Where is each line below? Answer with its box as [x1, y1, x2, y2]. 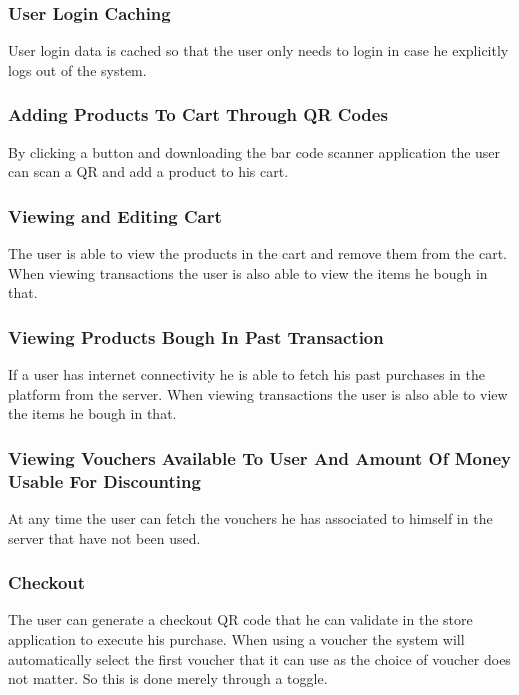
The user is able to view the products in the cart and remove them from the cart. [8, 243, 507, 264]
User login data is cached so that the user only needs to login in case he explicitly [8, 40, 509, 61]
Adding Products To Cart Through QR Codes [8, 102, 388, 127]
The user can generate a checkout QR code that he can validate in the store [8, 609, 473, 630]
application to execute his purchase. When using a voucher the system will [8, 628, 465, 649]
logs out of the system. [8, 59, 147, 80]
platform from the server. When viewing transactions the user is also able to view [8, 383, 508, 404]
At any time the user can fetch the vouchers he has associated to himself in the [8, 507, 493, 528]
